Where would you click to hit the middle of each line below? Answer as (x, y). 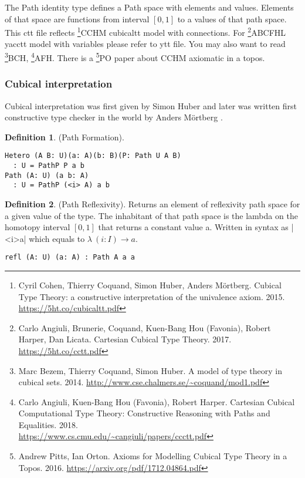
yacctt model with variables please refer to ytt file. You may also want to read (145, 44)
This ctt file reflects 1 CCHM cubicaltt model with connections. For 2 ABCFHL (145, 31)
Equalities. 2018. (48, 424)
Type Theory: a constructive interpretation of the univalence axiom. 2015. (152, 296)
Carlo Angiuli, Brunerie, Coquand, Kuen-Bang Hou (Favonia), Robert (145, 327)
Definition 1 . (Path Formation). (65, 137)
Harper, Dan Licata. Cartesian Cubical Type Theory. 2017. (125, 339)
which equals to (57, 238)
